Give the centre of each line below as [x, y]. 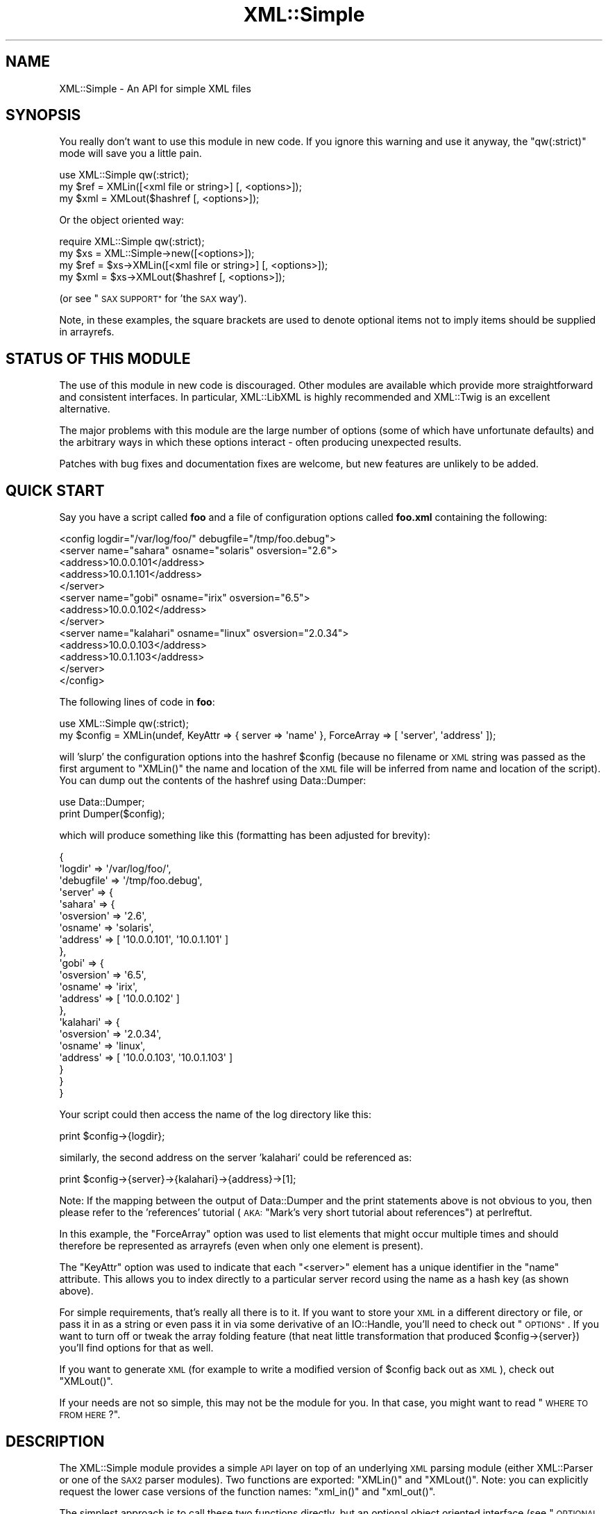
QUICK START [55, 490]
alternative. [85, 409]
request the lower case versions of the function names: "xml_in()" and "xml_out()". [247, 1491]
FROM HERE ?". [90, 1415]
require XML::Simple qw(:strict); [132, 242]
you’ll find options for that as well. [136, 1348]
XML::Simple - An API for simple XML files [155, 88]
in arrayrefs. [87, 332]
